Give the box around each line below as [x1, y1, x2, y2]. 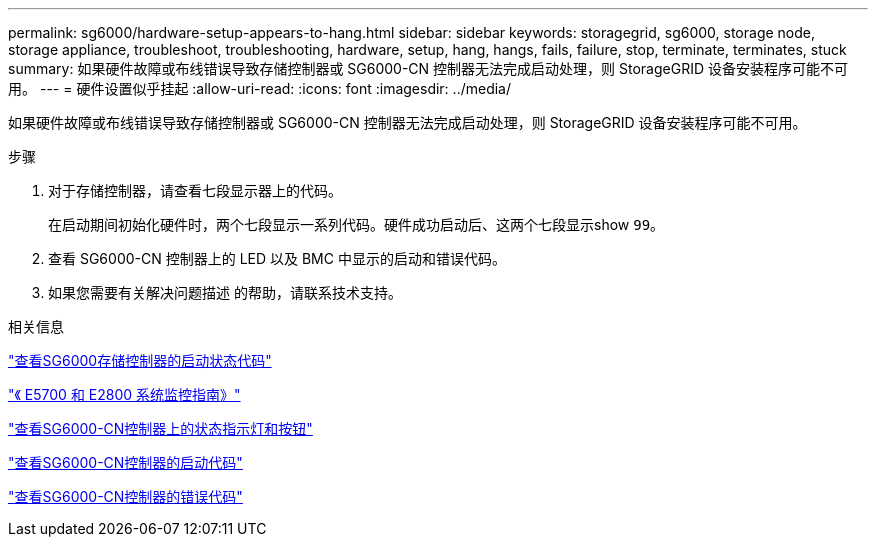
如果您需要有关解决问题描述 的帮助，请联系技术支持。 [48, 284, 402, 301]
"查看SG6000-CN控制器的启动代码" [8, 454, 243, 471]
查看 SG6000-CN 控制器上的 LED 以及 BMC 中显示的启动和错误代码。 [48, 250, 506, 267]
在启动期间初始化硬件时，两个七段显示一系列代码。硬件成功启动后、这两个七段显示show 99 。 [48, 216, 665, 233]
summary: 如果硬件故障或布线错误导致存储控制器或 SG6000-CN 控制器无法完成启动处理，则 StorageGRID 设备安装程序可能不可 [8, 60, 848, 77]
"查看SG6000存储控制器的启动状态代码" [8, 352, 272, 369]
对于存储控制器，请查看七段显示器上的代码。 [48, 182, 342, 199]
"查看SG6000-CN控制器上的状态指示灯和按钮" [8, 420, 313, 437]
